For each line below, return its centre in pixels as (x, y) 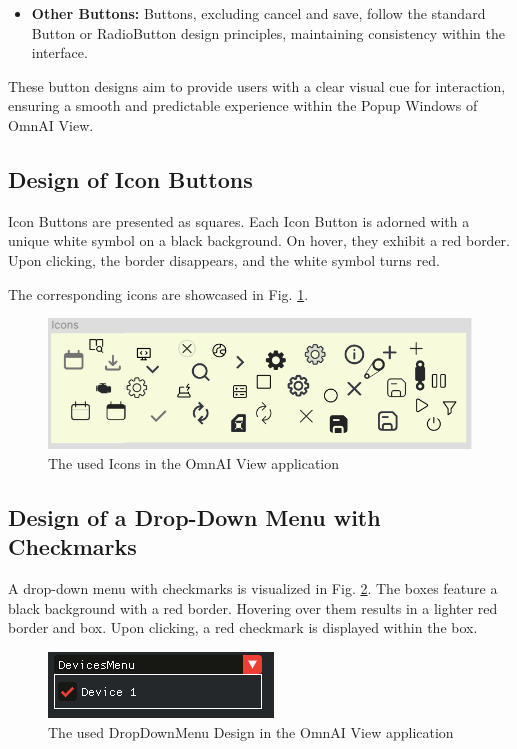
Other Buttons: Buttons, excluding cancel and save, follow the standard (258, 13)
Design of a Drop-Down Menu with (194, 516)
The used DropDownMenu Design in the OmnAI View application (251, 731)
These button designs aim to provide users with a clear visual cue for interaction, (257, 85)
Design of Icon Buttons (130, 178)
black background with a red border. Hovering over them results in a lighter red (253, 607)
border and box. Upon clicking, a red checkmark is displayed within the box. (243, 627)
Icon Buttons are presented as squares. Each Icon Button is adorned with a (239, 220)
